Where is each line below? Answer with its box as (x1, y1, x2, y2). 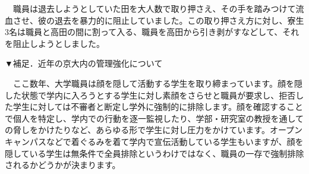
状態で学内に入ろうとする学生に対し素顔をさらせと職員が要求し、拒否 (21, 88, 296, 101)
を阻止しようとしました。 (5, 37, 105, 49)
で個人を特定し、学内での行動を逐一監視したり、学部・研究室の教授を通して (5, 112, 304, 124)
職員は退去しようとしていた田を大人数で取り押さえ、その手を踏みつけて (12, 2, 296, 14)
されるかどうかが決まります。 (5, 159, 121, 171)
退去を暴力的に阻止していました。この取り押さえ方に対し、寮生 (54, 14, 304, 26)
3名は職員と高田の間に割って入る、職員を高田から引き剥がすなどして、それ (5, 26, 299, 38)
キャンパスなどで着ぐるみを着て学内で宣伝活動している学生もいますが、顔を (5, 135, 304, 147)
